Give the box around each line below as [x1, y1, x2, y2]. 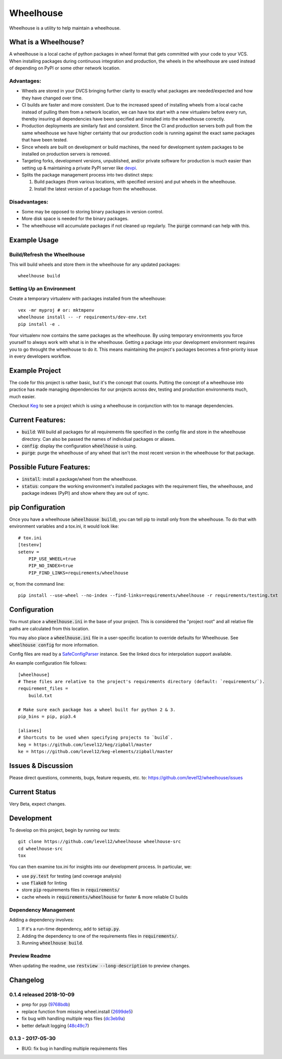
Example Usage [9, 235, 59, 244]
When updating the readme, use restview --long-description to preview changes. [9, 963, 190, 969]
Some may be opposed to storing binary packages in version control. [21, 208, 164, 214]
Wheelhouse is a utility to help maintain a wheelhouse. [9, 25, 121, 31]
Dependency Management [9, 906, 75, 913]
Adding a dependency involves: [9, 917, 74, 923]
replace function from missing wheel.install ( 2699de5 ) [21, 1009, 133, 1015]
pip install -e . [18, 321, 60, 327]
